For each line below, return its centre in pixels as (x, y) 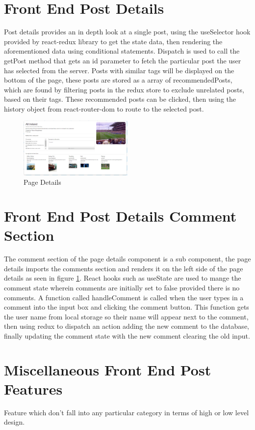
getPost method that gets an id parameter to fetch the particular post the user (123, 60)
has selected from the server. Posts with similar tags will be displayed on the (119, 70)
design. (14, 422)
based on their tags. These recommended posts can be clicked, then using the (120, 99)
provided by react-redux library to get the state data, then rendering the (113, 41)
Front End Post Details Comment (120, 216)
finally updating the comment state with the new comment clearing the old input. (127, 335)
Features (33, 388)
